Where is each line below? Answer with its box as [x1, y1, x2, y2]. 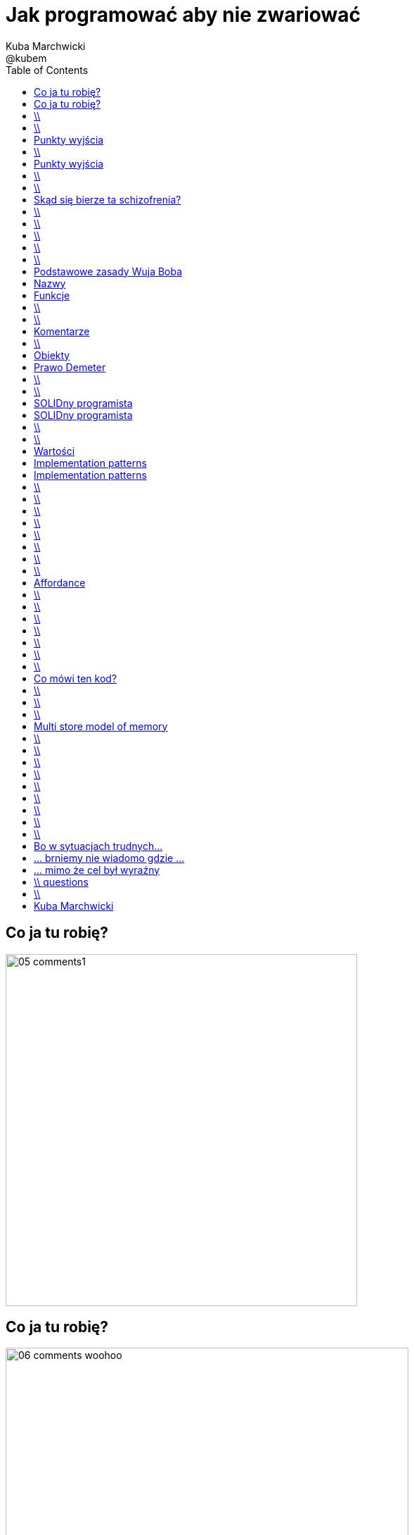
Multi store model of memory [34, 720, 168, 732]
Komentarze [34, 325, 90, 337]
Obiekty [34, 349, 70, 361]
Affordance [34, 576, 86, 589]
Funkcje [34, 289, 70, 301]
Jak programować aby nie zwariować [6, 3, 361, 27]
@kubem [6, 51, 47, 64]
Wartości [34, 444, 75, 457]
